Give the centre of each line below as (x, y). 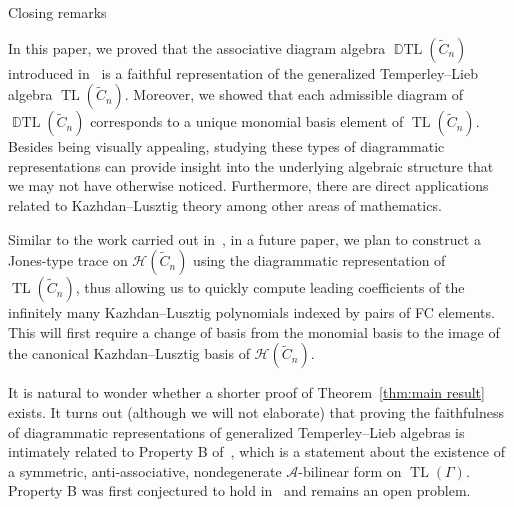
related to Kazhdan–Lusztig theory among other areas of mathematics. (225, 204)
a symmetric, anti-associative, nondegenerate (145, 470)
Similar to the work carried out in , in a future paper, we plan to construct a (244, 238)
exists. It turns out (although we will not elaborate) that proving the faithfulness (256, 411)
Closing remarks (57, 12)
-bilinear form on (350, 470)
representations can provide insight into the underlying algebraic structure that (251, 165)
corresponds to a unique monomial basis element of (247, 121)
